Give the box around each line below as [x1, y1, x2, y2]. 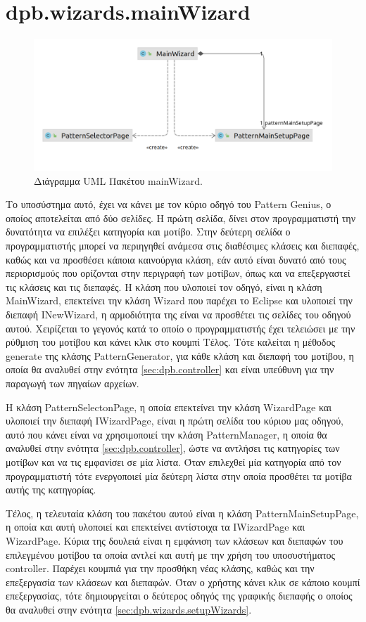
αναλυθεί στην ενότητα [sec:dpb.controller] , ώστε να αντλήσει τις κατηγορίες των [6, 441, 340, 455]
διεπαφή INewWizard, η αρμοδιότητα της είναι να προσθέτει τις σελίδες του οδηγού [6, 307, 351, 322]
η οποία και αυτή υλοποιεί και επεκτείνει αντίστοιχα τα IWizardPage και [6, 519, 305, 534]
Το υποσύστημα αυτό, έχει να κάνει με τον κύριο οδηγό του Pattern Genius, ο [6, 197, 332, 212]
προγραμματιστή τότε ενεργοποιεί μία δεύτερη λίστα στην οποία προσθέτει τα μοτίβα [6, 468, 352, 483]
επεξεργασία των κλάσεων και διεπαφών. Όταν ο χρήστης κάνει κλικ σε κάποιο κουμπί [6, 574, 360, 589]
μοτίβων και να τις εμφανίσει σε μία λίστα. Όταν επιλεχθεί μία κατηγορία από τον [6, 454, 341, 469]
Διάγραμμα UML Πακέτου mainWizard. [34, 173, 203, 188]
